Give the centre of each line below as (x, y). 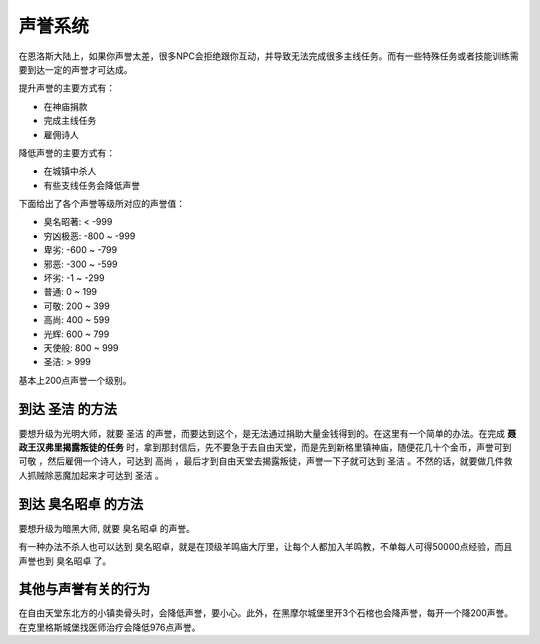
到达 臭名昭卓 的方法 (81, 503)
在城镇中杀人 (70, 171)
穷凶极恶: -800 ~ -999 (89, 236)
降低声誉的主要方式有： (66, 152)
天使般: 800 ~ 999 (81, 347)
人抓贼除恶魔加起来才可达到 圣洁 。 (91, 475)
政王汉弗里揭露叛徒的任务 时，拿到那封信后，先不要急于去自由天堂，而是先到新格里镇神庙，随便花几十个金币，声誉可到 (265, 447)
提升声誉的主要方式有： (66, 88)
